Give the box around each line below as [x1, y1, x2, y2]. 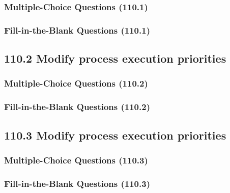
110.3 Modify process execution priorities [4, 127, 226, 143]
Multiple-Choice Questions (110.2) [4, 77, 148, 90]
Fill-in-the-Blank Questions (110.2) [4, 100, 150, 113]
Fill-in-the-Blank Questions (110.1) [4, 23, 150, 36]
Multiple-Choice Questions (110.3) [4, 153, 148, 166]
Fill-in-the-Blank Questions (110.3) [4, 177, 150, 189]
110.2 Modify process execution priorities [4, 50, 226, 66]
